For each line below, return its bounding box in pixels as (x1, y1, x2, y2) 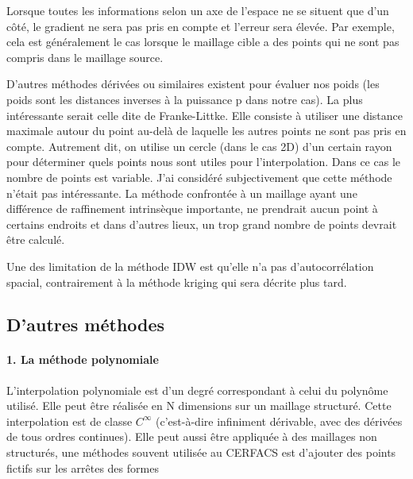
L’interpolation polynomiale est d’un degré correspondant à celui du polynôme (6, 381, 388, 398)
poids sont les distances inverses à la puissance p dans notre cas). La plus (6, 91, 363, 107)
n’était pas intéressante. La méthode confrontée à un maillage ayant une (6, 184, 357, 201)
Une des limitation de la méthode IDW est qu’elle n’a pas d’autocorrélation (6, 257, 374, 274)
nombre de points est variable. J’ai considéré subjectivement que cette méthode (6, 168, 392, 185)
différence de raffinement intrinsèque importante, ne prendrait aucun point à (6, 200, 378, 217)
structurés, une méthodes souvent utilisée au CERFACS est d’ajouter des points (6, 444, 396, 461)
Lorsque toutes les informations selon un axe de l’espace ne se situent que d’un (6, 2, 389, 18)
